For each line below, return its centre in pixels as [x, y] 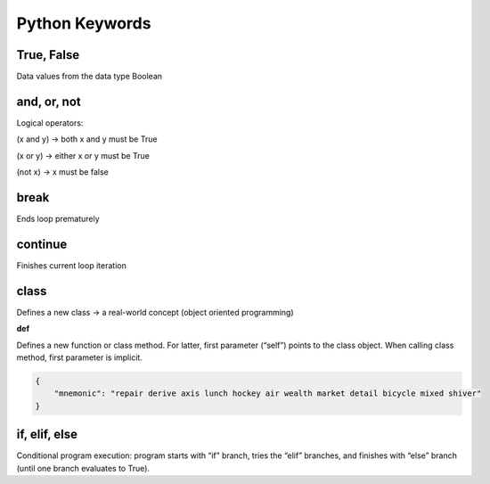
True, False [48, 55]
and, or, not [49, 101]
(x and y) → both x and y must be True [87, 139]
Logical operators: [50, 123]
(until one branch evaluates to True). [83, 468]
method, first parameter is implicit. [79, 357]
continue [42, 244]
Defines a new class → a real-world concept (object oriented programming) [155, 312]
